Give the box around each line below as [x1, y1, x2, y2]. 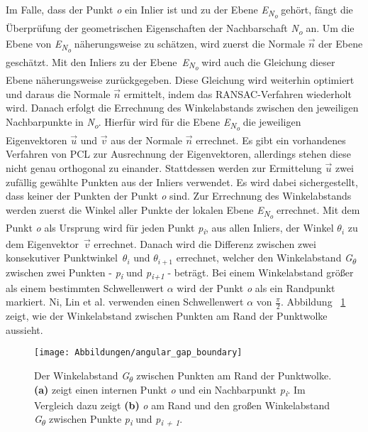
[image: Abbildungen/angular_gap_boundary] [34, 347, 242, 358]
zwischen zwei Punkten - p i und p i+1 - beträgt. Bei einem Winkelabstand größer [6, 264, 354, 281]
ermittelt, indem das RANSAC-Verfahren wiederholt [123, 86, 352, 101]
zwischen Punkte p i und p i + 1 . [48, 411, 183, 428]
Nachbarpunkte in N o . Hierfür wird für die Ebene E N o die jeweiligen [6, 114, 301, 134]
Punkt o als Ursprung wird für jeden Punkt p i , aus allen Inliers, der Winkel [6, 220, 334, 237]
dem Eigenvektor [6, 236, 79, 251]
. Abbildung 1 [280, 294, 346, 309]
